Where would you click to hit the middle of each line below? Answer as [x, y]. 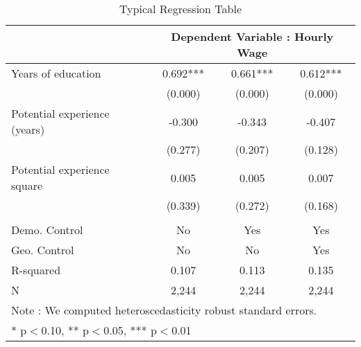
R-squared [36, 270]
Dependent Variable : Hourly [252, 36]
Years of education [56, 73]
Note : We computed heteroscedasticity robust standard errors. [164, 310]
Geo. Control [43, 250]
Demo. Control [47, 230]
